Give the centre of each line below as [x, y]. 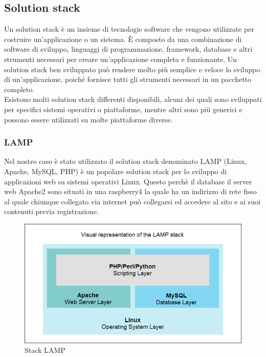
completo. [19, 89]
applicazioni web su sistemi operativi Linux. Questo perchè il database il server [128, 181]
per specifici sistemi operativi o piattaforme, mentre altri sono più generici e [123, 109]
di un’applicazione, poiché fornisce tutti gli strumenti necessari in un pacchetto [128, 79]
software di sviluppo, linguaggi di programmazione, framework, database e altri [128, 49]
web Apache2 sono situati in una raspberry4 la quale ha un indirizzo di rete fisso [130, 191]
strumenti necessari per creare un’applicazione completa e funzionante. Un [121, 59]
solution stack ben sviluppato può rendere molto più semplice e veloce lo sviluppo [132, 69]
